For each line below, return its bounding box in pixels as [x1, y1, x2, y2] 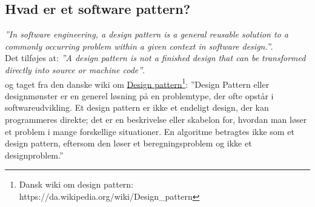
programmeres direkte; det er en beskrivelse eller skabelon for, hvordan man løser [5, 113, 307, 126]
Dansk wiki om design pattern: [19, 178, 134, 191]
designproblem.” [5, 148, 64, 161]
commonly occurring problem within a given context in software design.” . [5, 39, 273, 52]
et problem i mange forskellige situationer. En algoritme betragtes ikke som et [5, 125, 294, 137]
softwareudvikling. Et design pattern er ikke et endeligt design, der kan [5, 101, 269, 114]
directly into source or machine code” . [5, 63, 145, 76]
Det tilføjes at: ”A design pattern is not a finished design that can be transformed [5, 51, 306, 64]
